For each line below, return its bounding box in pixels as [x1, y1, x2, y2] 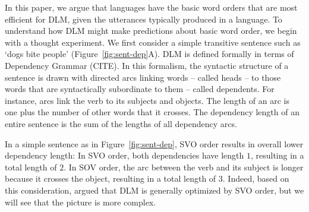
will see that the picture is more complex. [5, 195, 156, 208]
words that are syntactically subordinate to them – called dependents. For [5, 83, 275, 95]
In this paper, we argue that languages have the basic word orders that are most [5, 1, 298, 13]
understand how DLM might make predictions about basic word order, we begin [5, 24, 297, 37]
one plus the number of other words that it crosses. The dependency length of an [5, 106, 299, 118]
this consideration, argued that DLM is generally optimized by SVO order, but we [5, 183, 304, 196]
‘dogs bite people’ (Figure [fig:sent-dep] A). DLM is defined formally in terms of [5, 48, 294, 60]
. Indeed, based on [222, 172, 289, 185]
